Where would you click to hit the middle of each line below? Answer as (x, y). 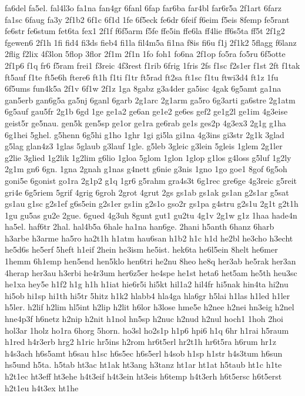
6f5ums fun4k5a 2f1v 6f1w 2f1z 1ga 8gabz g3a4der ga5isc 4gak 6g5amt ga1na (143, 88)
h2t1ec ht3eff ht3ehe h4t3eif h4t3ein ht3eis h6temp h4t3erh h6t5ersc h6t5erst (143, 376)
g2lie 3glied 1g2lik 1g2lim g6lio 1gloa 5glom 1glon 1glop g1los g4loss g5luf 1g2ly (148, 157)
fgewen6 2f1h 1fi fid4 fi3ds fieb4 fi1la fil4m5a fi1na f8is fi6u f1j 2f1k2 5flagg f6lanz (151, 42)
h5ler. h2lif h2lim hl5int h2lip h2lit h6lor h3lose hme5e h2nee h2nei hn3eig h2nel (150, 307)
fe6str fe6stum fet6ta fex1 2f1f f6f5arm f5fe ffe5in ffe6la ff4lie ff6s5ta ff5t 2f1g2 (145, 31)
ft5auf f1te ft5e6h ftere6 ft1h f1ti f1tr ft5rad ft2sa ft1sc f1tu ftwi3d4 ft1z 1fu (142, 77)
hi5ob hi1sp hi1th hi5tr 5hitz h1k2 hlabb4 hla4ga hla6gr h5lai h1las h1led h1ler (148, 295)
